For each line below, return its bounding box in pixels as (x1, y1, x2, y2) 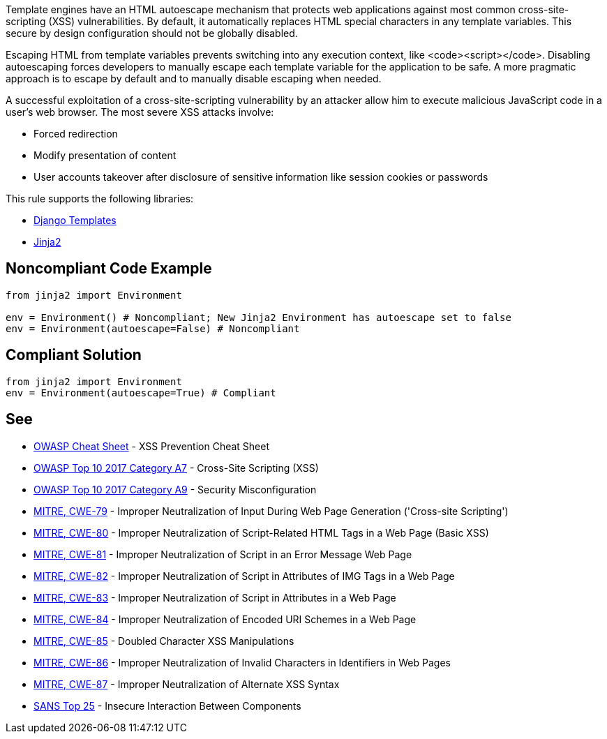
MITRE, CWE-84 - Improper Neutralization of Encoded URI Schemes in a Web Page (33, 613, 417, 625)
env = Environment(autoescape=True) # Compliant (6, 387, 276, 398)
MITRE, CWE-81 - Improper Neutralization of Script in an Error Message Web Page (33, 548, 412, 560)
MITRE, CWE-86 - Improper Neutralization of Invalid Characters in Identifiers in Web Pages (33, 656, 451, 669)
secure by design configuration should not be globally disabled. (6, 27, 298, 39)
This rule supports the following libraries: (6, 193, 194, 204)
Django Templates (33, 214, 117, 226)
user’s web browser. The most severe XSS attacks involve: (6, 106, 274, 118)
